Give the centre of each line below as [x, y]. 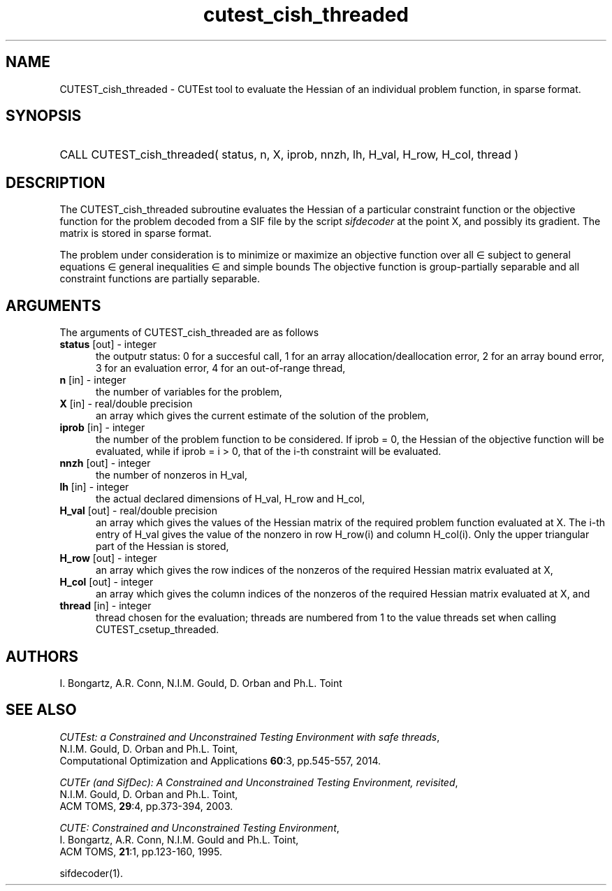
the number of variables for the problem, [189, 392]
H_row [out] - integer [108, 558]
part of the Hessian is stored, [162, 546]
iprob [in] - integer [102, 428]
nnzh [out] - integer [105, 463]
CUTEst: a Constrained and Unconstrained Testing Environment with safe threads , [250, 737]
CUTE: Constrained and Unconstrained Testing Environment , [199, 827]
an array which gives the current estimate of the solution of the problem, [262, 416]
